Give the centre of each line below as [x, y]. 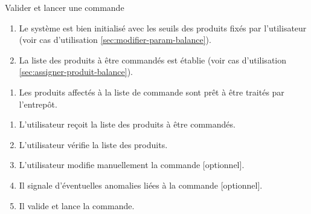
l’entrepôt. [38, 104]
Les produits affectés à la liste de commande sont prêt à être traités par [152, 92]
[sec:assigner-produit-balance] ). [76, 72]
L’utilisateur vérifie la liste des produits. [93, 144]
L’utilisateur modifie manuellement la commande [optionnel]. [132, 165]
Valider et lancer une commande [65, 7]
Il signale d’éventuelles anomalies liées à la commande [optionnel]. [141, 185]
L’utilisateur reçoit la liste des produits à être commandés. [127, 124]
